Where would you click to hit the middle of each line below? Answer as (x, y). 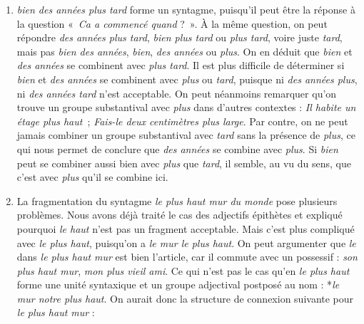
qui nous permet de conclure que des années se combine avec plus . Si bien (177, 148)
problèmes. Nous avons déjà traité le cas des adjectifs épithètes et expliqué (180, 215)
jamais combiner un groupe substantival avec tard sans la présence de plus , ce (186, 135)
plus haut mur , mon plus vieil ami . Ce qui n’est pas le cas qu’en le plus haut (183, 270)
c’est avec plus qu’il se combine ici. (92, 177)
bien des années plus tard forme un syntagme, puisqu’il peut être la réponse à (186, 9)
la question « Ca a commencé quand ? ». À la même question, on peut (172, 23)
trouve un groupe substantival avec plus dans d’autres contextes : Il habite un (186, 107)
